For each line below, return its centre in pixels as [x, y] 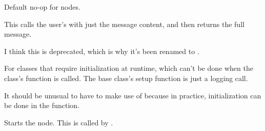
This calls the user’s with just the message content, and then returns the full [124, 24]
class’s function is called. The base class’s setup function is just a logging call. [126, 78]
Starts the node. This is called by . [59, 122]
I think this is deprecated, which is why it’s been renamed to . [102, 51]
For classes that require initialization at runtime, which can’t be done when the [129, 68]
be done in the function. [42, 105]
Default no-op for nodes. [42, 7]
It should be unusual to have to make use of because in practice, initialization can [133, 95]
